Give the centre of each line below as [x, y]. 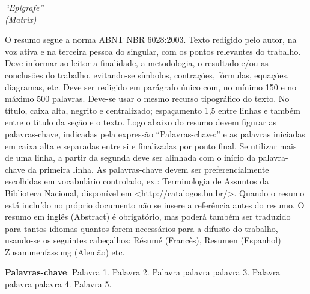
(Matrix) [21, 19]
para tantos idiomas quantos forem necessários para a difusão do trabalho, [141, 228]
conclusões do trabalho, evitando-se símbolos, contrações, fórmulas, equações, [147, 74]
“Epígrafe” [24, 7]
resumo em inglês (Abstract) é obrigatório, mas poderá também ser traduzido [148, 217]
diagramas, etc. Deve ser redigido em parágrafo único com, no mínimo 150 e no [151, 86]
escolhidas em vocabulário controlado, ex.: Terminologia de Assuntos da [137, 181]
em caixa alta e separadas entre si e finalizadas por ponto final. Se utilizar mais [151, 145]
